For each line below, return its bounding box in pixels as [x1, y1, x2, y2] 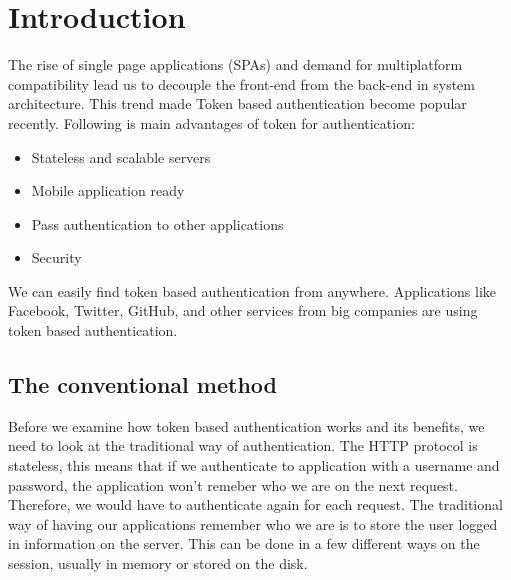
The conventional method [8, 369, 277, 400]
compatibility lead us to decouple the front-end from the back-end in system [8, 73, 475, 94]
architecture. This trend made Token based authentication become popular [8, 93, 467, 114]
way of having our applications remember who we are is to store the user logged [8, 513, 498, 534]
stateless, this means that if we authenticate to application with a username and [8, 455, 500, 476]
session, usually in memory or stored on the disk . [8, 553, 308, 574]
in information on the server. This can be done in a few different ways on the [8, 533, 480, 554]
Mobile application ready [31, 180, 185, 201]
